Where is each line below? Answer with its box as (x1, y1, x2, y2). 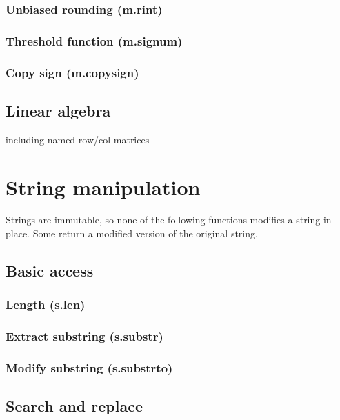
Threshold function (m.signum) (6, 32, 183, 49)
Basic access (6, 260, 94, 281)
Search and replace (6, 395, 143, 417)
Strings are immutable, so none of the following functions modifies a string (6, 212, 321, 227)
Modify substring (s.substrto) (6, 359, 173, 377)
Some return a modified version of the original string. (32, 226, 258, 241)
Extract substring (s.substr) (6, 328, 163, 345)
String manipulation (6, 172, 201, 201)
